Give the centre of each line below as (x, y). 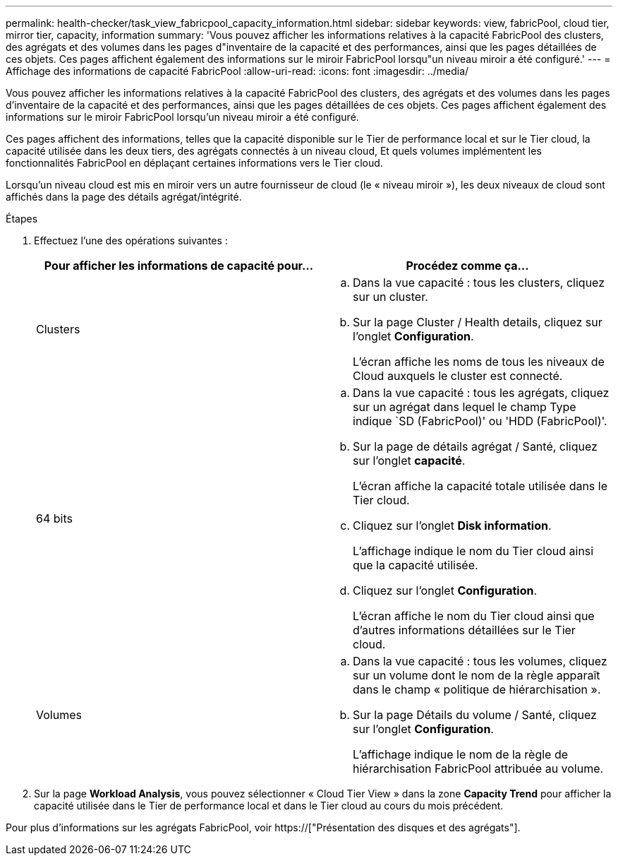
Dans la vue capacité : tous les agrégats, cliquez (481, 393)
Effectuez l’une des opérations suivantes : (131, 241)
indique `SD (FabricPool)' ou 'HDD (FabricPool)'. (480, 421)
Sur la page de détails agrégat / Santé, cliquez (475, 446)
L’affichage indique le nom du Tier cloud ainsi (473, 551)
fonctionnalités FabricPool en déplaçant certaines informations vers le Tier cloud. (194, 163)
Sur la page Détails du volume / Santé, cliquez (475, 715)
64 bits (54, 518)
